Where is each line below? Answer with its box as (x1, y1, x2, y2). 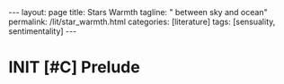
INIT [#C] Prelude (8, 57, 140, 78)
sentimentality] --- (8, 26, 77, 37)
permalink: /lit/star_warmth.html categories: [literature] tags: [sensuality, (8, 16, 276, 27)
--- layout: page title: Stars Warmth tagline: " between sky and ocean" (8, 7, 268, 17)
